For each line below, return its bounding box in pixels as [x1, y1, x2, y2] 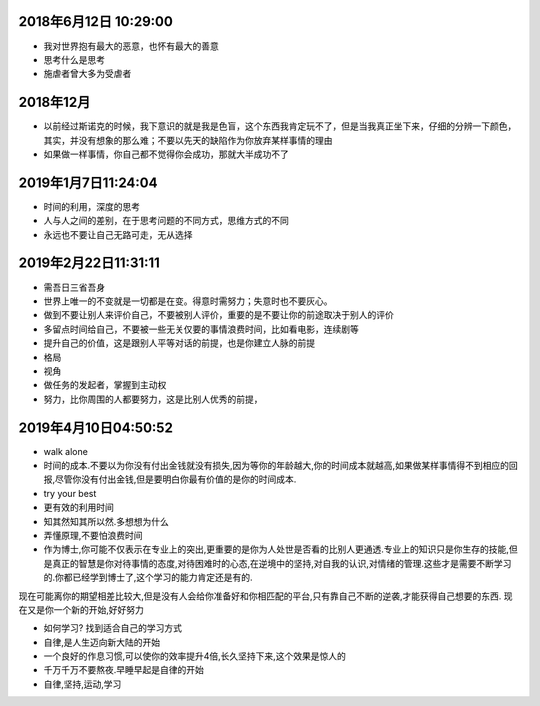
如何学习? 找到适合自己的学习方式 [43, 622, 183, 634]
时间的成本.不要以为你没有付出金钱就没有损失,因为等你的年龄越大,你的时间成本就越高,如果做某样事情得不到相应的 [43, 460, 510, 471]
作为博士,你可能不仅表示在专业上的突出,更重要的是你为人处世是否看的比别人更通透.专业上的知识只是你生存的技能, [43, 543, 510, 555]
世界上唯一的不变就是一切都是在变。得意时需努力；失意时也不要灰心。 [43, 295, 333, 307]
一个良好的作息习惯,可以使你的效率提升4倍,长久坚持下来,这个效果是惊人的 [43, 650, 347, 662]
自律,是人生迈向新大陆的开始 [43, 636, 161, 648]
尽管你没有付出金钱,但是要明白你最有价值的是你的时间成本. [55, 473, 297, 485]
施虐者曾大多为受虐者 [43, 68, 132, 80]
